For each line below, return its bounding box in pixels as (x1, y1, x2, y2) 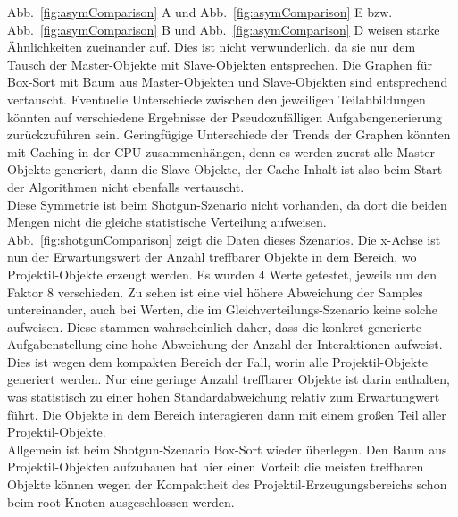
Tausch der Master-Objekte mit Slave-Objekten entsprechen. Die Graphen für (7, 54, 432, 73)
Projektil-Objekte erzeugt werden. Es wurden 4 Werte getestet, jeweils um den (7, 264, 437, 283)
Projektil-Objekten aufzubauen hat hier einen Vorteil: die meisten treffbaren (7, 457, 424, 476)
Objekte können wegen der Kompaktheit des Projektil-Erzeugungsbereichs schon (7, 475, 447, 494)
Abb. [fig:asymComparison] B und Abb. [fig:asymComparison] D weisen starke (7, 20, 440, 38)
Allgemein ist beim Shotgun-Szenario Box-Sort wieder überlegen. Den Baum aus (7, 439, 447, 458)
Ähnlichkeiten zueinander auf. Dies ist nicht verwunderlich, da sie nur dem (7, 38, 416, 56)
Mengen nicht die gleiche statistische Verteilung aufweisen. (7, 213, 327, 231)
